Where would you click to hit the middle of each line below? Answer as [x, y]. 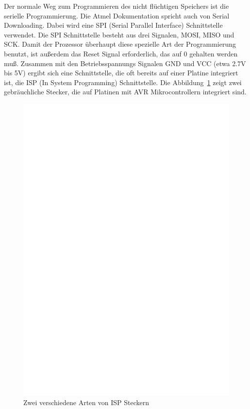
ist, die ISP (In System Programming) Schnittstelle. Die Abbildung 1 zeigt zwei [123, 82]
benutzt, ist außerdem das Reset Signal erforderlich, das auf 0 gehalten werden [121, 53]
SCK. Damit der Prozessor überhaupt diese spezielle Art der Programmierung [120, 44]
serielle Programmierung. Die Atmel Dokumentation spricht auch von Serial [117, 15]
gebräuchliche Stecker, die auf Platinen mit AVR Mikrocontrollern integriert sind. [125, 92]
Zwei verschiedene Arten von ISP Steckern [86, 402]
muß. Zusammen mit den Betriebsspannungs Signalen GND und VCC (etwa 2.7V [125, 63]
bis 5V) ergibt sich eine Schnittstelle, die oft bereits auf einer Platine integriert [121, 73]
